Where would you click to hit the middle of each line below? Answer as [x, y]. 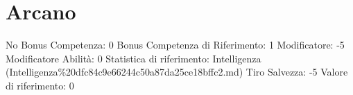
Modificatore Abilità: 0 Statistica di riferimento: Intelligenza [134, 58]
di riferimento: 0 [40, 85]
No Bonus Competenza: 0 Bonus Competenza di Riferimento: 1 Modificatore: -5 [175, 45]
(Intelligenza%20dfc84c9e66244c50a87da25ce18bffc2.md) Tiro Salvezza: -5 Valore [177, 72]
